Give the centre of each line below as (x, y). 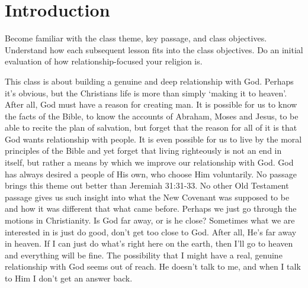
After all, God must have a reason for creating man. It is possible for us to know (151, 104)
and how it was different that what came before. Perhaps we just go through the (151, 208)
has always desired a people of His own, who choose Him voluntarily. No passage (151, 174)
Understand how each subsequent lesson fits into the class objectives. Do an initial (154, 49)
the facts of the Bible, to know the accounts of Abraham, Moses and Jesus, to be (152, 116)
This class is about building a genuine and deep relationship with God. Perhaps (149, 81)
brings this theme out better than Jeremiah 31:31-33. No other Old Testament (147, 185)
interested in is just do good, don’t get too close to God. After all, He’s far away (151, 232)
